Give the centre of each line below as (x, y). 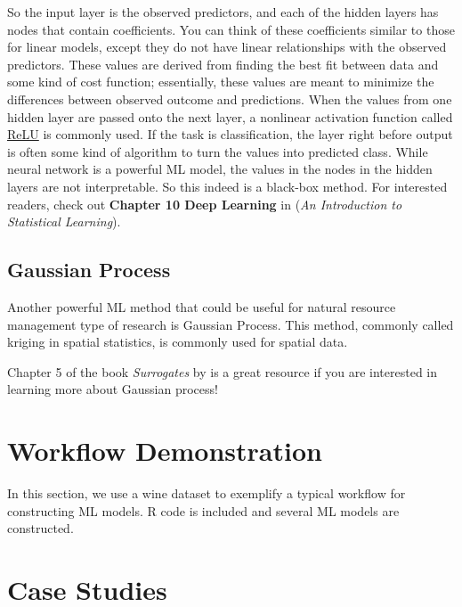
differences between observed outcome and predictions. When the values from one (230, 98)
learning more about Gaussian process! (113, 389)
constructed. (41, 528)
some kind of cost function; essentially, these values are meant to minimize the (221, 82)
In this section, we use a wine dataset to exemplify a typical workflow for (207, 493)
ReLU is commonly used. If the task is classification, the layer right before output (230, 134)
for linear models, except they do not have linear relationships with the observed (227, 47)
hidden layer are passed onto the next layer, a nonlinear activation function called (230, 116)
